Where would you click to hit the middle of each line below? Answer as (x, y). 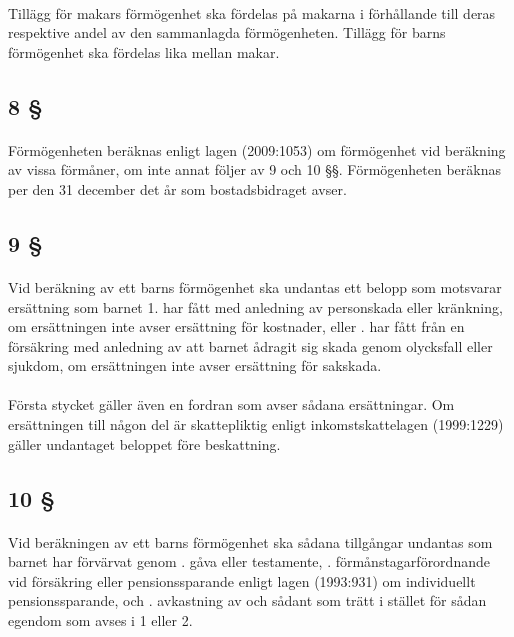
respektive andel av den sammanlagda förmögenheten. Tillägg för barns (227, 32)
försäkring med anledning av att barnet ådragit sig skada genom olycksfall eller (250, 345)
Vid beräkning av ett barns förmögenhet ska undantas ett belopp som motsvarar (255, 286)
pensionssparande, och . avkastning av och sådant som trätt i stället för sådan (247, 600)
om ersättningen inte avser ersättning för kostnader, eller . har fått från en (236, 326)
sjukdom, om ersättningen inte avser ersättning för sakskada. (195, 365)
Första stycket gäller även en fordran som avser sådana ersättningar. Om (231, 404)
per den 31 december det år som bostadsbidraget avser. (177, 188)
